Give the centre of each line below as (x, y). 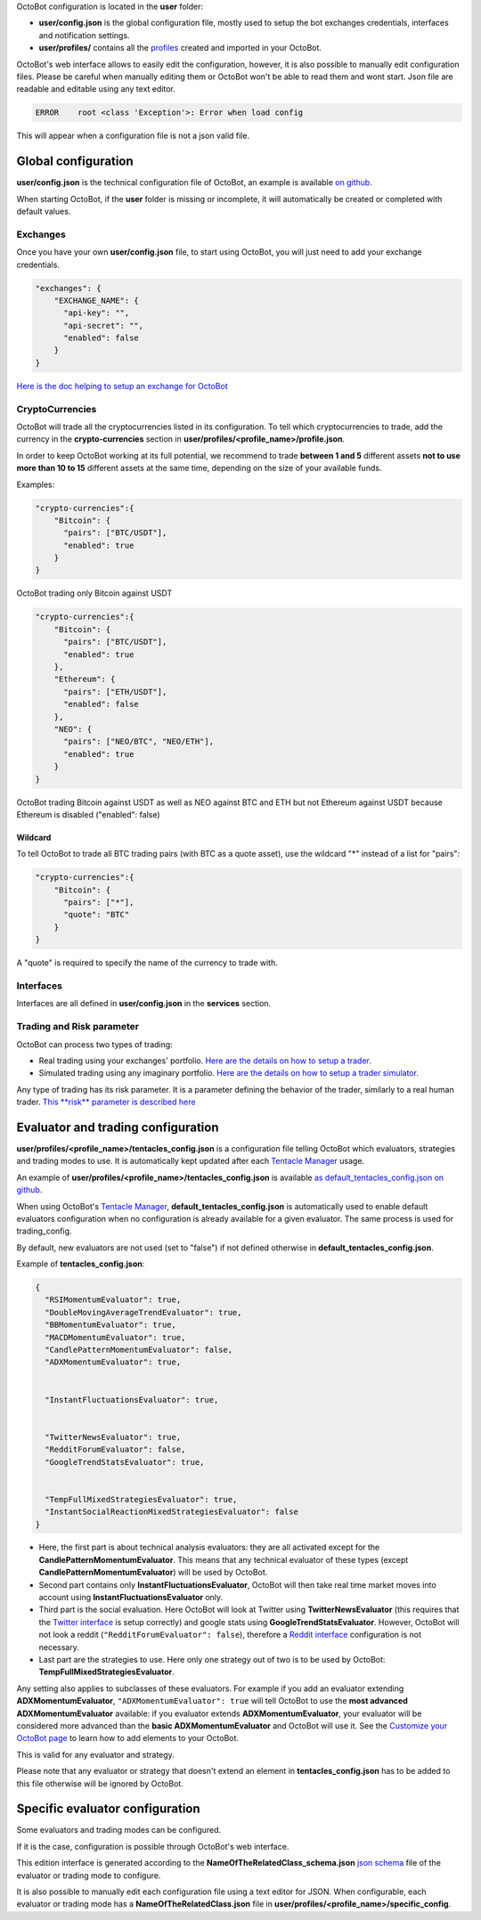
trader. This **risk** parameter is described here (106, 1102)
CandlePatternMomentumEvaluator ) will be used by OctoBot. (153, 1573)
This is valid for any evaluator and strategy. (96, 1754)
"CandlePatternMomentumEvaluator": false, (139, 1350)
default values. (44, 211)
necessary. (59, 1647)
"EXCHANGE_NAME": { (97, 300)
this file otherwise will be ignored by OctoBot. (100, 1783)
